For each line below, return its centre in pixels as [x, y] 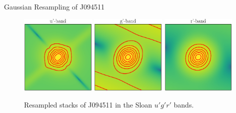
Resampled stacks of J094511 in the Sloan [88, 105]
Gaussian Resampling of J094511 [54, 6]
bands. [184, 105]
